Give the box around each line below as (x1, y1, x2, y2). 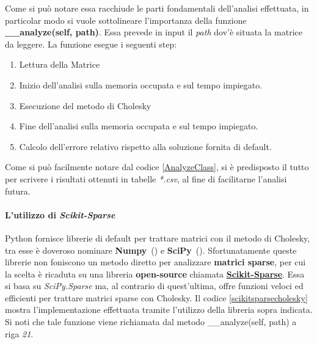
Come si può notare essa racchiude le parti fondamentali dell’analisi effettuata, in (5, 2, 309, 14)
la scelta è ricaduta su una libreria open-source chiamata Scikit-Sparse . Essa (5, 267, 305, 280)
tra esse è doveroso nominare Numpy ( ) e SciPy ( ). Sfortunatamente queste (5, 243, 297, 256)
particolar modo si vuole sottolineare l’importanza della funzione (5, 13, 247, 26)
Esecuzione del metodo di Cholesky (19, 99, 151, 112)
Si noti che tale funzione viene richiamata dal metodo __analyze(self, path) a (5, 315, 297, 328)
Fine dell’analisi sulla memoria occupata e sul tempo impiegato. (19, 120, 258, 132)
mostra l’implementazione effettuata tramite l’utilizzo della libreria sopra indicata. (5, 303, 313, 316)
